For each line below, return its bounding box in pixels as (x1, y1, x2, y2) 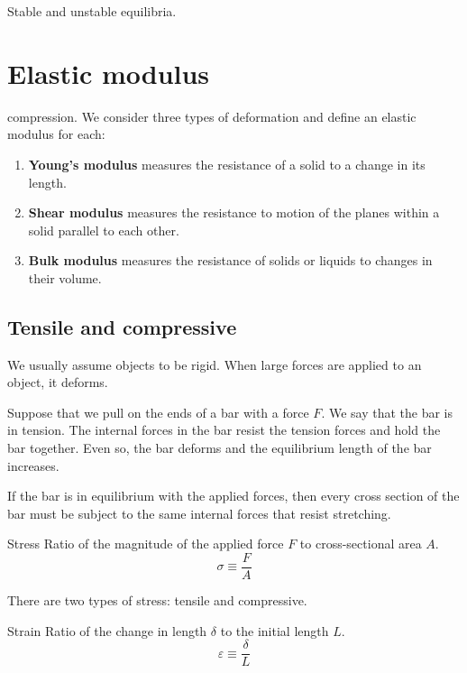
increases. (7, 456, 60, 475)
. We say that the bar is (321, 402, 453, 421)
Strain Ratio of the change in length (7, 621, 207, 640)
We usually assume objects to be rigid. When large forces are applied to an (7, 355, 422, 373)
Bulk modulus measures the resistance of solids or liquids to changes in (28, 251, 433, 270)
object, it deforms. (7, 373, 108, 392)
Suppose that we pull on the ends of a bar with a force (7, 402, 309, 421)
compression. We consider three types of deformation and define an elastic (7, 106, 417, 125)
